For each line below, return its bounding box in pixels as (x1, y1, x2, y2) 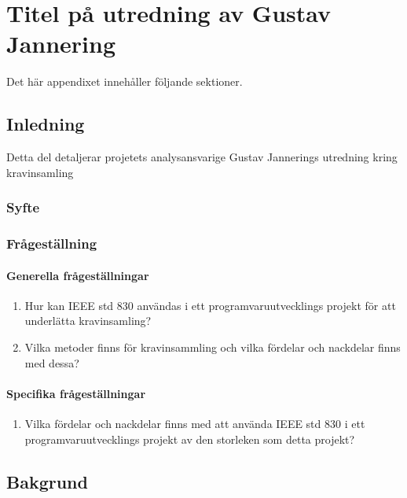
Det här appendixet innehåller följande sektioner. (6, 73, 243, 90)
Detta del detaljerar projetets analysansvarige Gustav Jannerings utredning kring (6, 149, 398, 165)
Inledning (6, 112, 85, 136)
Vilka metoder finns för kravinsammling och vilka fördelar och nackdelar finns (24, 338, 401, 355)
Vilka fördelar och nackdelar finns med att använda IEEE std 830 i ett (24, 415, 365, 431)
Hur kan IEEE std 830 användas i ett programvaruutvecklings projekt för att (24, 297, 396, 313)
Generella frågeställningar (6, 267, 149, 283)
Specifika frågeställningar (6, 385, 146, 401)
